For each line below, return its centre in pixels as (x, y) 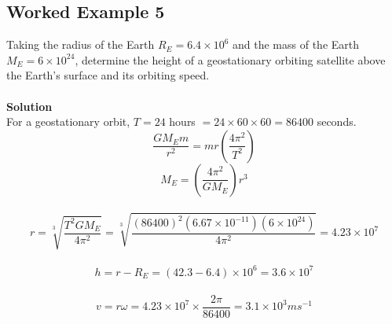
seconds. (337, 121)
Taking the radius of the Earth (81, 44)
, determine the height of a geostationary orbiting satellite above (230, 59)
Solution (29, 106)
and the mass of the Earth (296, 44)
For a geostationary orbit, (68, 121)
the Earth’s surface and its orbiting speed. (108, 75)
